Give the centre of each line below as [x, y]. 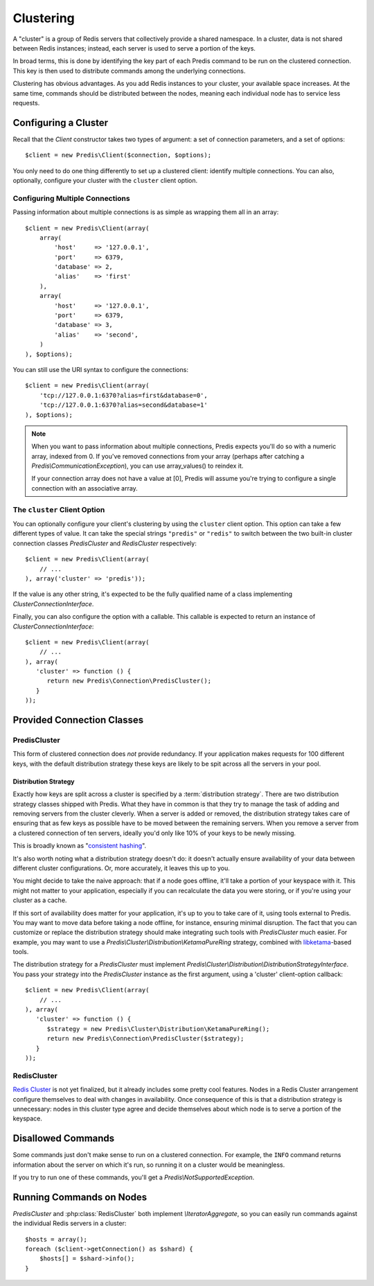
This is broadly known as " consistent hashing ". [80, 846]
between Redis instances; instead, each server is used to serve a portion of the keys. [134, 48]
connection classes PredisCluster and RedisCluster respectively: [105, 543]
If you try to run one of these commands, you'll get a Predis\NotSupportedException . [134, 1177]
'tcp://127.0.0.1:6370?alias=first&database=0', [123, 395]
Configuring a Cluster [61, 122]
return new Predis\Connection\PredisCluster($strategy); [145, 1039]
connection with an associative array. [84, 488]
